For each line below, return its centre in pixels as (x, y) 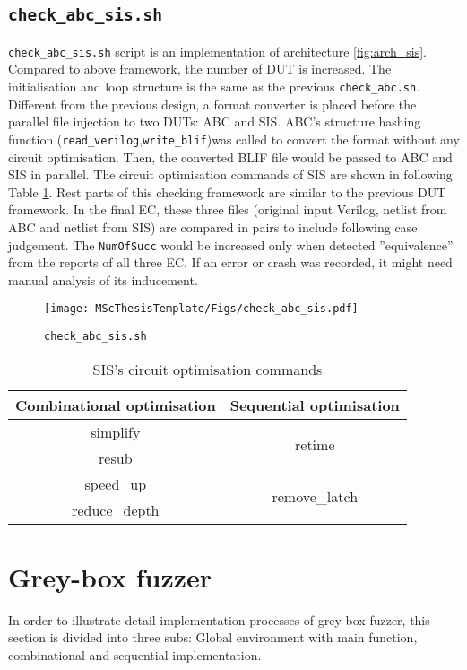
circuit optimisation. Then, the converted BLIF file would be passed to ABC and (230, 157)
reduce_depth (116, 509)
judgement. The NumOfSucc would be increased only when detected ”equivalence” (231, 244)
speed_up (116, 483)
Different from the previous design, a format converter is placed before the (212, 104)
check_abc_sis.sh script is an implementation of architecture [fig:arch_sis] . (217, 51)
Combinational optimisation (116, 405)
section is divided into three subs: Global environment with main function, (213, 637)
